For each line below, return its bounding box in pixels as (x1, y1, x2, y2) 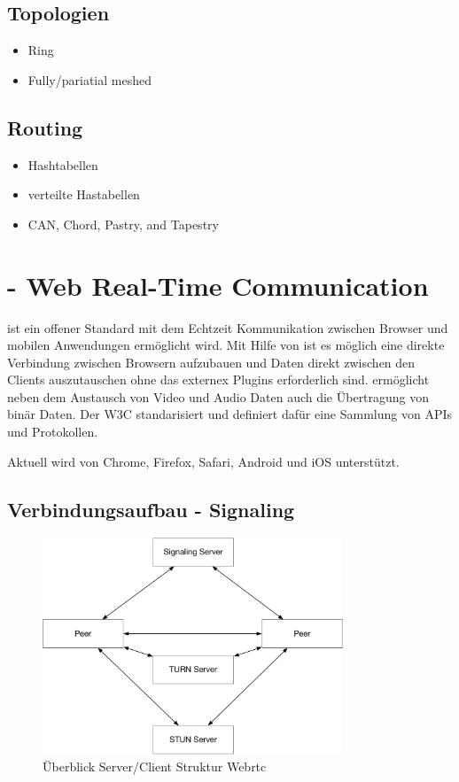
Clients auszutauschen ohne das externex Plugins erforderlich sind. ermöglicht (7, 370, 430, 389)
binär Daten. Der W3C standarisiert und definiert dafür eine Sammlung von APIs (7, 405, 453, 423)
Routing (7, 113, 83, 141)
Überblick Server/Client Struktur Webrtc (43, 757, 267, 776)
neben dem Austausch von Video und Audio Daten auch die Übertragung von (7, 387, 430, 406)
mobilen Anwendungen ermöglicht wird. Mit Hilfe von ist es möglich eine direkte (7, 336, 445, 354)
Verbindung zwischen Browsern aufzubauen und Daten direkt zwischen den (7, 352, 416, 371)
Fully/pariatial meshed (27, 70, 152, 89)
